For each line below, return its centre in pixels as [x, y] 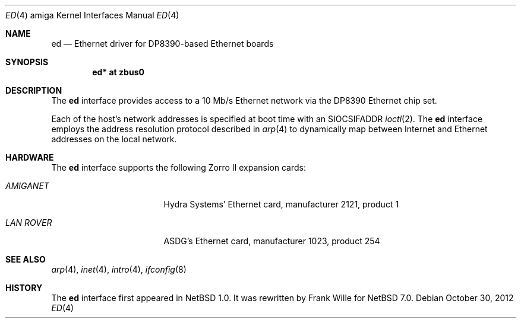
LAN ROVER [29, 223]
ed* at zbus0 [118, 72]
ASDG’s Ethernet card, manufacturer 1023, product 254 [272, 241]
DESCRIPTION [34, 90]
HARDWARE [30, 157]
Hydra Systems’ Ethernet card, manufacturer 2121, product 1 [281, 204]
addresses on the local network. [114, 139]
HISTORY [24, 288]
